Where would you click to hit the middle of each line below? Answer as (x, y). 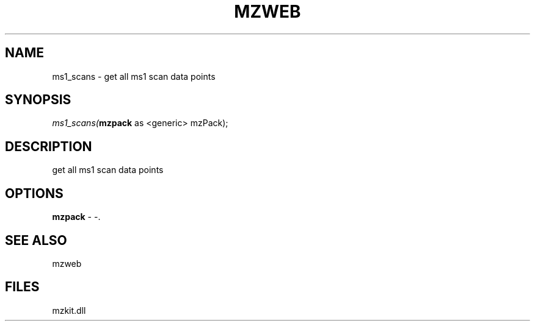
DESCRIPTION (49, 146)
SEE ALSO (36, 240)
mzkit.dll (69, 310)
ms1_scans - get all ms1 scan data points (134, 76)
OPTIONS (34, 193)
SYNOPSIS (38, 100)
